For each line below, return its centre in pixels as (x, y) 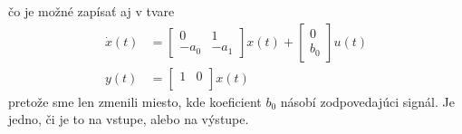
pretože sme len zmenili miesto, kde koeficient (135, 101)
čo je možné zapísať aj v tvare (91, 11)
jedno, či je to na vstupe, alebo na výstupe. (129, 119)
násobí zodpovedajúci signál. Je (367, 101)
